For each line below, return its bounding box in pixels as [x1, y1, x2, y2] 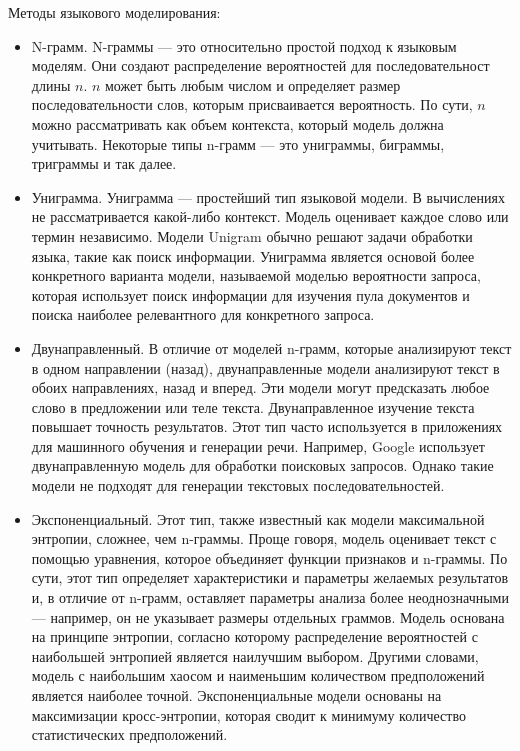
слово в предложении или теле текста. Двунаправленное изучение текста [31, 396, 475, 417]
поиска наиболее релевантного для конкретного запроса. [31, 304, 375, 325]
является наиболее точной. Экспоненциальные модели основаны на [31, 685, 442, 705]
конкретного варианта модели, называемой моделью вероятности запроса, [31, 265, 481, 286]
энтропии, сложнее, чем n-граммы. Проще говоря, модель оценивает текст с [31, 528, 497, 549]
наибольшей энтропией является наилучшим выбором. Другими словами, [31, 645, 479, 666]
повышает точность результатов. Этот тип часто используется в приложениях [31, 416, 503, 437]
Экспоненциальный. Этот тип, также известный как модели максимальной [31, 508, 485, 529]
